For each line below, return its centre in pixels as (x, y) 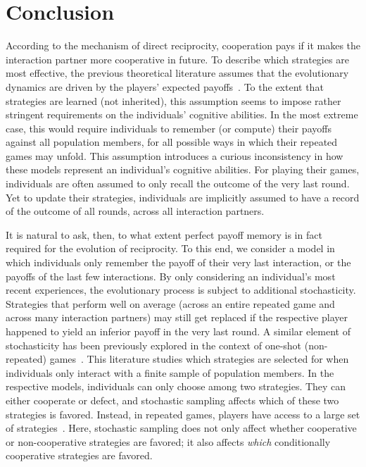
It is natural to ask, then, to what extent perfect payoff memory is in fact (164, 234)
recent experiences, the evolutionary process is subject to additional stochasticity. (181, 290)
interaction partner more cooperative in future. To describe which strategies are (177, 59)
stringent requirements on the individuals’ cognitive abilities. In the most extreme (182, 114)
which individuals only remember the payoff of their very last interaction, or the (178, 262)
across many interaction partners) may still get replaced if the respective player (177, 317)
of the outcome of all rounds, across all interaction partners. (135, 211)
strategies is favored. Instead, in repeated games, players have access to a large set (183, 414)
